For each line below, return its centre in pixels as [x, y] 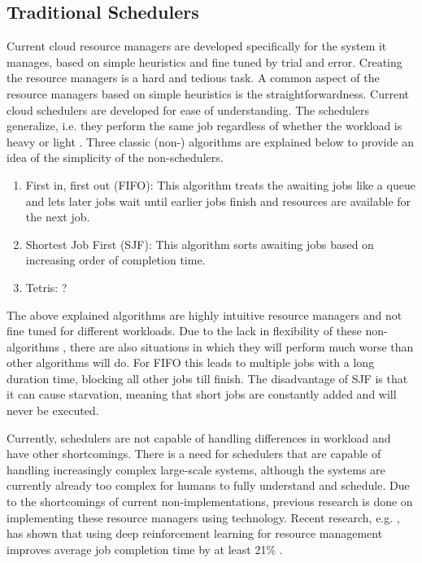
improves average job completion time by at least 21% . [145, 549]
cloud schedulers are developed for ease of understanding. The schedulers [188, 109]
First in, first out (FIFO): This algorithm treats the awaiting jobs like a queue [220, 184]
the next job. [58, 217]
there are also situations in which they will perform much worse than [241, 346]
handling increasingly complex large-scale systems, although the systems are [196, 469]
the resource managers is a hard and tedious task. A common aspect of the [193, 78]
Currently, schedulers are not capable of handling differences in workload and [199, 437]
